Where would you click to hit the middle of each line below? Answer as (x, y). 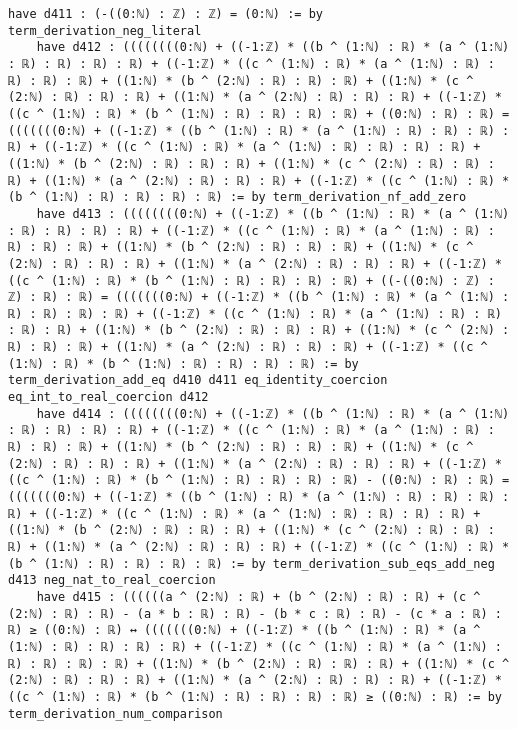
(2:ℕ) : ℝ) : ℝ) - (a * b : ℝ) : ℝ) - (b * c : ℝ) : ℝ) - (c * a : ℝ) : (255, 613)
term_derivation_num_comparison (115, 713)
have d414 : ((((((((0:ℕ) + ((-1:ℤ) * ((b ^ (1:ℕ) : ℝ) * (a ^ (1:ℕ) (273, 413)
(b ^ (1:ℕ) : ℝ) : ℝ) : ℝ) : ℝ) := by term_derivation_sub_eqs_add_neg (251, 563)
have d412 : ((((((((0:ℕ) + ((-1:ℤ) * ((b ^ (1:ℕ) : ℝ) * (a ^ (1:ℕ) (273, 47)
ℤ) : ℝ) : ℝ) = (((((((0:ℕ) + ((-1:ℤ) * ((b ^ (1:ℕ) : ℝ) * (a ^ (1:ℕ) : (259, 297)
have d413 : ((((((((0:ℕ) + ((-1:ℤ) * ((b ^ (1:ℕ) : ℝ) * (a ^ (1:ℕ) (273, 213)
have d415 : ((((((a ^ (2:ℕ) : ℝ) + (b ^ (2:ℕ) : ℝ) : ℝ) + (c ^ (258, 596)
